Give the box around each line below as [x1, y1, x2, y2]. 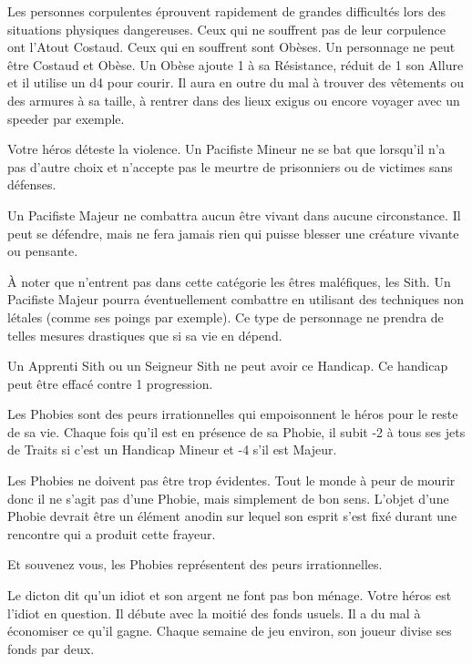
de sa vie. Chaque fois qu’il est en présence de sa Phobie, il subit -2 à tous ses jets [7, 422, 466, 441]
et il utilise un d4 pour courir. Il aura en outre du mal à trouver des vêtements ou [7, 73, 465, 92]
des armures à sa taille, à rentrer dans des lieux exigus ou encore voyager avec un [7, 90, 460, 109]
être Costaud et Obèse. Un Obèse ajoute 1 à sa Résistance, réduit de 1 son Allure [7, 55, 464, 74]
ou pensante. [7, 241, 78, 260]
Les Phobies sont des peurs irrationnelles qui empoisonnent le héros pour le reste [7, 404, 458, 424]
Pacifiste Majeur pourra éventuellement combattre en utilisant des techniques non [7, 290, 465, 309]
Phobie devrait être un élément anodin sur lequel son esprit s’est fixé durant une [7, 506, 457, 526]
